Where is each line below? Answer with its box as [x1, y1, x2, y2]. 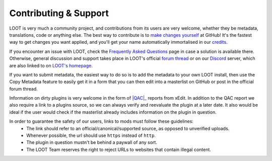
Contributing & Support [9, 8, 109, 19]
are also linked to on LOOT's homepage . [9, 62, 93, 68]
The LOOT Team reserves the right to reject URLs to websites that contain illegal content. [26, 146, 212, 152]
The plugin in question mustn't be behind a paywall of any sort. [26, 139, 157, 145]
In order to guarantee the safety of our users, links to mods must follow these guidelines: [9, 118, 194, 124]
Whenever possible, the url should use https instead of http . [26, 132, 156, 138]
